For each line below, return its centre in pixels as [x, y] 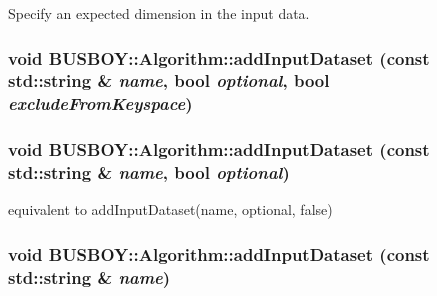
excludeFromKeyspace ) [100, 103]
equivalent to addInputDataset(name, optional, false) [170, 209]
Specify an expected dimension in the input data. [159, 13]
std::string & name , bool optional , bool [169, 80]
